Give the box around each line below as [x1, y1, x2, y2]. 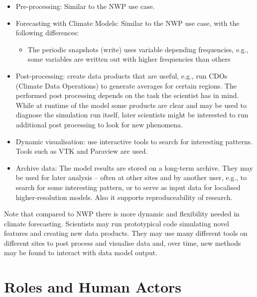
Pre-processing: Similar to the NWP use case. [15, 1, 155, 11]
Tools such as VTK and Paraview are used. [15, 146, 148, 156]
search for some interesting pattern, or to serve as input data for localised [15, 182, 241, 192]
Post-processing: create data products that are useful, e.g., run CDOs [15, 70, 228, 81]
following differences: [15, 27, 79, 38]
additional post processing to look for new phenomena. [15, 119, 183, 129]
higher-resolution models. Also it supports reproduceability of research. [15, 192, 233, 202]
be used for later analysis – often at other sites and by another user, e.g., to [15, 172, 247, 183]
